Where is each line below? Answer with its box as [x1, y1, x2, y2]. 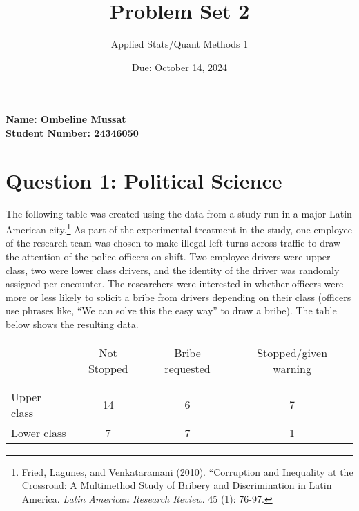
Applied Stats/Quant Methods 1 [110, 37, 249, 51]
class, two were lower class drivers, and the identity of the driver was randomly [6, 262, 340, 277]
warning [273, 360, 311, 376]
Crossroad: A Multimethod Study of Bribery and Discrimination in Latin [21, 478, 332, 492]
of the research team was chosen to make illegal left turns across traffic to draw [6, 235, 341, 250]
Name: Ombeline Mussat [6, 112, 126, 126]
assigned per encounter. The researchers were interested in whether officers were [6, 276, 344, 291]
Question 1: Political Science [6, 166, 282, 194]
